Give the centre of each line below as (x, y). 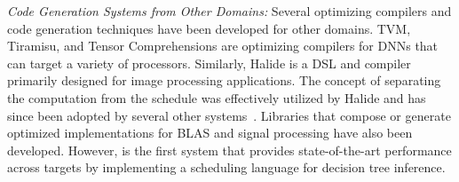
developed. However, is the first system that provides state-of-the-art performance (229, 150)
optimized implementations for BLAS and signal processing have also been (210, 133)
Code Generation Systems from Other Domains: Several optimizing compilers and (229, 11)
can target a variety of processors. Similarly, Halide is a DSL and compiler (209, 63)
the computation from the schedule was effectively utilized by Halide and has (217, 97)
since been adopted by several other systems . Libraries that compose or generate (229, 115)
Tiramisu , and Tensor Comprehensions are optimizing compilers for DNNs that (223, 46)
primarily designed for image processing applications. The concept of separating (224, 80)
